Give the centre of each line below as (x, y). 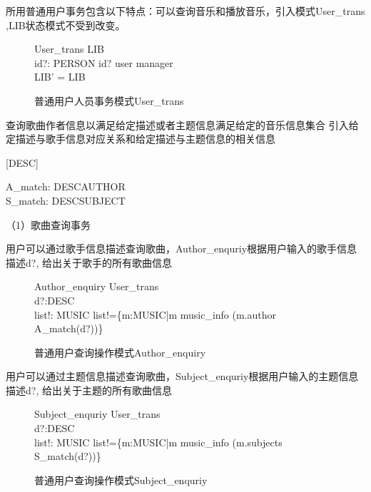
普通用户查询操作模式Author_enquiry (120, 352)
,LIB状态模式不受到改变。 (66, 25)
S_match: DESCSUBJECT (66, 200)
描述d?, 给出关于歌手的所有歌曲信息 (89, 262)
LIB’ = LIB (60, 77)
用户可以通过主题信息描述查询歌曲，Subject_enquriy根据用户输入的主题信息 (182, 376)
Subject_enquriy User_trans (97, 414)
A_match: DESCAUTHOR (66, 186)
